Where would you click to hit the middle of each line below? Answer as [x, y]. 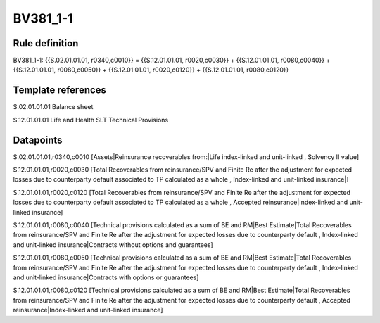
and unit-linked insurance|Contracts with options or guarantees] [106, 277]
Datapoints [38, 140]
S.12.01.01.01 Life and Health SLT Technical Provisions [91, 120]
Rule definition [46, 43]
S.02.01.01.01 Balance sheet [53, 107]
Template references [60, 90]
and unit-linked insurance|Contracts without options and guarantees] [113, 245]
